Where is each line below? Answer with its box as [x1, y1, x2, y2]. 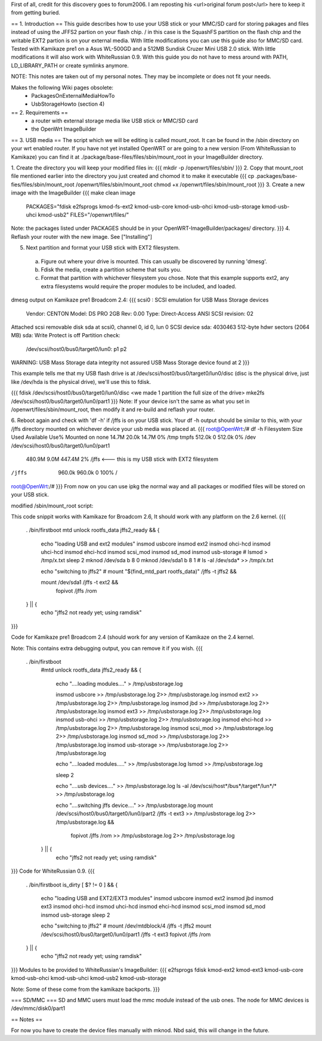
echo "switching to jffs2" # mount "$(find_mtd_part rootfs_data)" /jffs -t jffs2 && [41, 568, 237, 575]
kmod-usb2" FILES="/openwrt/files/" [38, 211, 129, 218]
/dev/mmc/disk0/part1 [11, 1005, 66, 1012]
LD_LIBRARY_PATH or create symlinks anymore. [11, 61, 129, 69]
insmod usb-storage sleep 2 [41, 911, 110, 919]
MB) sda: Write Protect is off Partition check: [11, 332, 120, 339]
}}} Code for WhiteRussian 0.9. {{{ [11, 867, 95, 874]
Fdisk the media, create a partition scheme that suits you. [41, 266, 182, 273]
